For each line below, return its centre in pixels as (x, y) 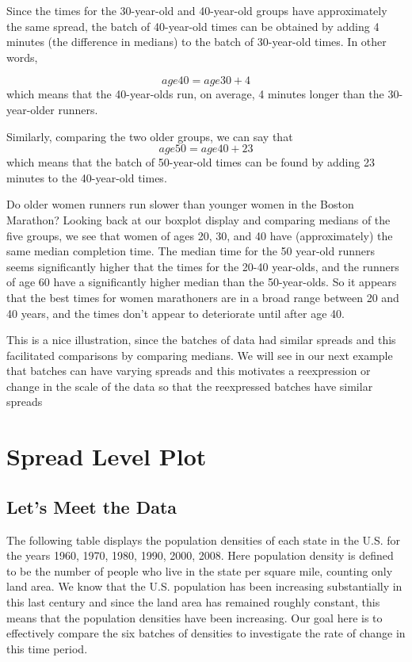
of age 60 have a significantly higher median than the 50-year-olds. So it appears (202, 282)
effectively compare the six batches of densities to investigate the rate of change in (206, 633)
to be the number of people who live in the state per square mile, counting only (200, 570)
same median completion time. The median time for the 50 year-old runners (191, 251)
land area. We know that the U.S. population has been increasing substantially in (204, 586)
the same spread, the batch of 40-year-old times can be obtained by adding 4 (193, 26)
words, (22, 57)
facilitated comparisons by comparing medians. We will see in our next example (200, 355)
